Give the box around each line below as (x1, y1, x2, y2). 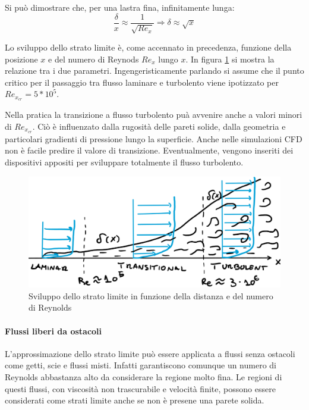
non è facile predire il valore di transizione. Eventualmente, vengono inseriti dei (5, 144, 294, 157)
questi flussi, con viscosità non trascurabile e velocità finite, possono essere (5, 382, 276, 395)
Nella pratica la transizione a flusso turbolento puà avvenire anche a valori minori (5, 108, 302, 121)
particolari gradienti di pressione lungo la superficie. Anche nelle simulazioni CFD (5, 132, 302, 145)
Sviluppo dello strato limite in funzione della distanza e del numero (29, 289, 273, 302)
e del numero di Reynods (48, 52, 139, 65)
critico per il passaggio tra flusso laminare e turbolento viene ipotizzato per (5, 76, 279, 88)
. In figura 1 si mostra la (185, 52, 275, 65)
